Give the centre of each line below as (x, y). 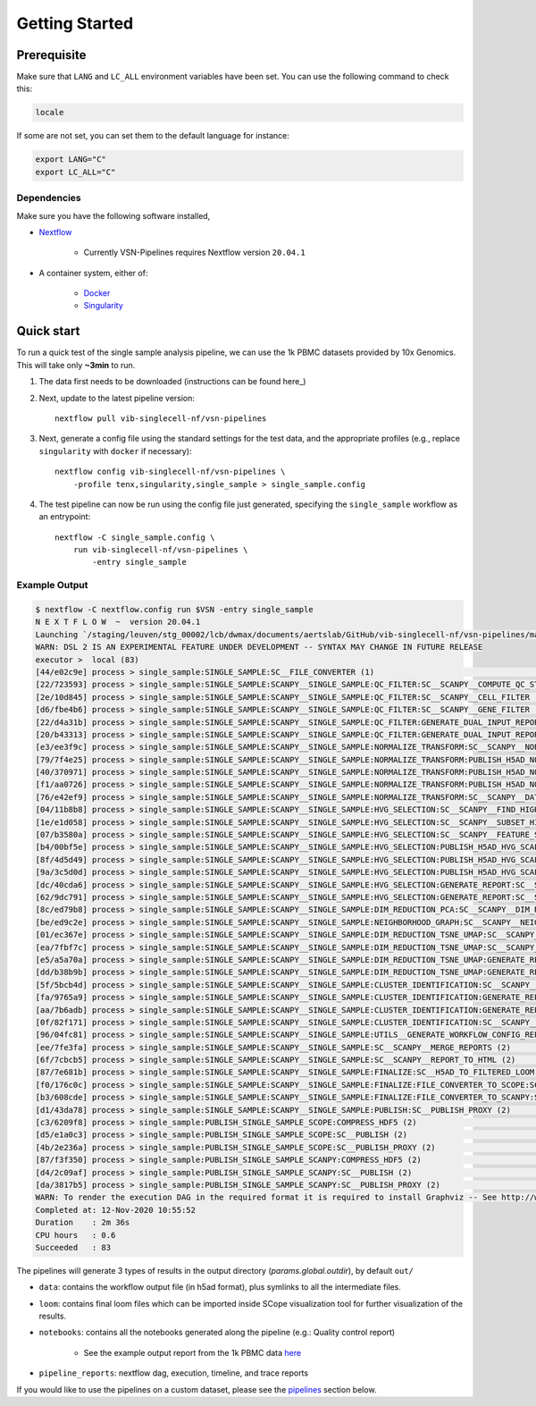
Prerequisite (51, 55)
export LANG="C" (71, 160)
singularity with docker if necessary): (115, 450)
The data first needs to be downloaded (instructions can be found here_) (172, 382)
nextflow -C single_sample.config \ (135, 537)
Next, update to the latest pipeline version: (117, 398)
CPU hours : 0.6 (75, 1235)
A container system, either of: (93, 273)
